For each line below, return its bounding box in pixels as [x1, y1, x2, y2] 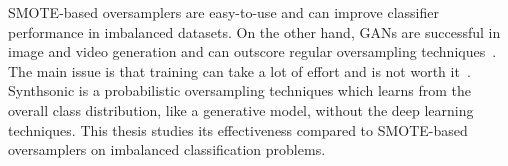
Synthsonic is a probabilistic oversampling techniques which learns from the [8, 80, 472, 101]
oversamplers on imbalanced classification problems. [8, 139, 326, 160]
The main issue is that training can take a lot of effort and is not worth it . [8, 60, 471, 81]
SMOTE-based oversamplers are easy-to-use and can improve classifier [8, 2, 439, 22]
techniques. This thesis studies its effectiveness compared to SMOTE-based [8, 119, 468, 140]
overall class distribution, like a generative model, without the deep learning [8, 99, 474, 120]
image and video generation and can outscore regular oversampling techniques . [8, 41, 497, 62]
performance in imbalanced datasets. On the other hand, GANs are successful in [8, 21, 501, 42]
